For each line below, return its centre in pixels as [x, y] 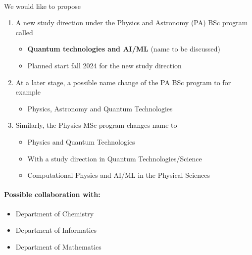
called [24, 32]
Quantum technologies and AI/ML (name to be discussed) [124, 49]
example [28, 92]
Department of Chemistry [55, 213]
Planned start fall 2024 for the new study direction [104, 65]
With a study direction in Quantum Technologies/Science [115, 158]
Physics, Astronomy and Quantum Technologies [100, 108]
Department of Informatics [56, 230]
